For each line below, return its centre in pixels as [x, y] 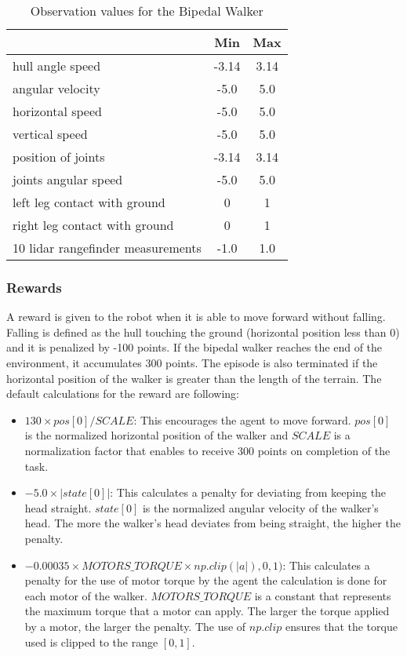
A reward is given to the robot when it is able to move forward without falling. [196, 317]
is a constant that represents [323, 595]
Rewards [34, 287]
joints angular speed [68, 179]
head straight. [58, 507]
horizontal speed [57, 111]
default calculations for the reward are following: [123, 394]
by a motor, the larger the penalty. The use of [135, 626]
